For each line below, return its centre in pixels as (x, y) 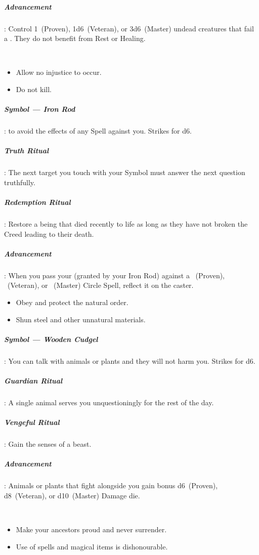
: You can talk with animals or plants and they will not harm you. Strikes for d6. (130, 360)
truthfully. (20, 182)
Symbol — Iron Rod (40, 109)
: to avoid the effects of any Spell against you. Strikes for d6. (98, 131)
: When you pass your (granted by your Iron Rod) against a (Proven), (115, 275)
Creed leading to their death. (49, 233)
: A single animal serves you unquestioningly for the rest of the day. (109, 402)
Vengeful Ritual (32, 422)
